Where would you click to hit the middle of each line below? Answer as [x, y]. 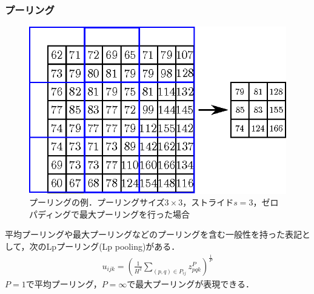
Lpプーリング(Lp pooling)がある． [113, 246]
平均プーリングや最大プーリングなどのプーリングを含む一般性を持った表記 [153, 234]
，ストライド [208, 202]
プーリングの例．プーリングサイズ [97, 202]
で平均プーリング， [64, 284]
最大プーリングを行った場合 [135, 214]
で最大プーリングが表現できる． [191, 284]
